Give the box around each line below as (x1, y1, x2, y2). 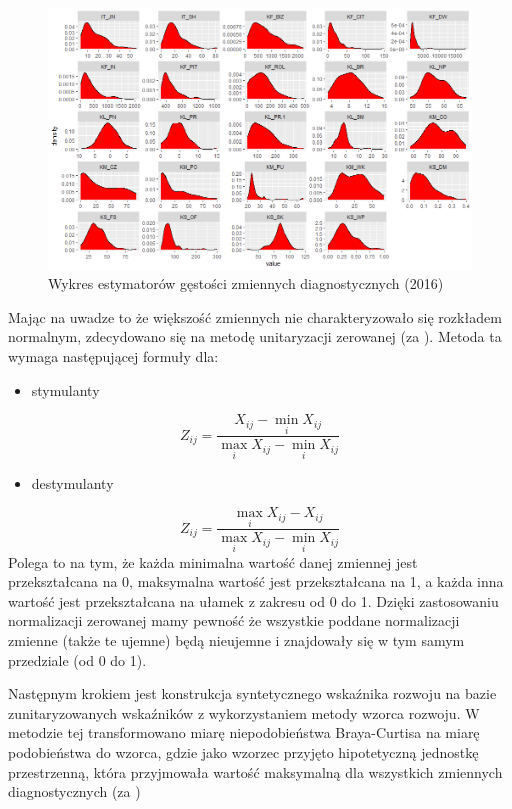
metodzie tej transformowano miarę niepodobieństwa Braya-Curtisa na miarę (8, 722, 480, 743)
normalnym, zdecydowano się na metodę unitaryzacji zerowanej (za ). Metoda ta (8, 326, 502, 347)
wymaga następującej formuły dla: (8, 345, 219, 366)
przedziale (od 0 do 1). (8, 649, 147, 670)
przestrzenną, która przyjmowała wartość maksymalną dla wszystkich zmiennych (8, 761, 503, 782)
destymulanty (31, 472, 114, 493)
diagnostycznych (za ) (8, 781, 141, 802)
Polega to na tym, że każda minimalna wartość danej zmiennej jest (8, 551, 418, 572)
